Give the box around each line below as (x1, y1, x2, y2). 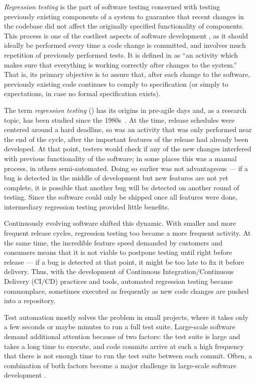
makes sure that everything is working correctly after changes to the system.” (4, 59, 237, 70)
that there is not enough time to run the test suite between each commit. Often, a (4, 350, 253, 361)
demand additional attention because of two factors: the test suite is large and (4, 331, 240, 341)
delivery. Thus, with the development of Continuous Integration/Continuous (4, 266, 234, 277)
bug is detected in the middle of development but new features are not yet (4, 173, 228, 183)
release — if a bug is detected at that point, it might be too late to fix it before (4, 256, 244, 267)
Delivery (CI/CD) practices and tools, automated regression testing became (4, 276, 233, 286)
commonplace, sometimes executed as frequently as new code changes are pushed (4, 285, 249, 296)
